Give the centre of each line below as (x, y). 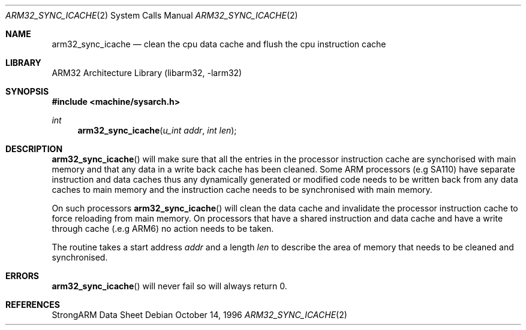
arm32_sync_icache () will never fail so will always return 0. (169, 286)
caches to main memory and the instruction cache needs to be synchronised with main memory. (242, 190)
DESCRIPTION (34, 149)
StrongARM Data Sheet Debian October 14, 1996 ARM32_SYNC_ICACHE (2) (199, 315)
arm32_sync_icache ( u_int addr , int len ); (157, 130)
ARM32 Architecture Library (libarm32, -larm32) (147, 73)
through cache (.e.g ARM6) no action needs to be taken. (163, 228)
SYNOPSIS (27, 91)
